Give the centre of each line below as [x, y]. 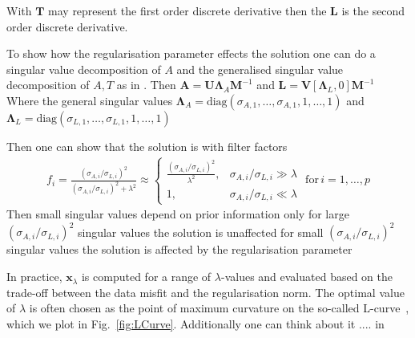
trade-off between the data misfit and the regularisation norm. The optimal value [205, 292]
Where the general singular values [90, 100]
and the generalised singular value [260, 69]
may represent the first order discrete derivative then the [187, 10]
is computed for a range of [146, 277]
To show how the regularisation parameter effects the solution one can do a [191, 53]
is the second [373, 10]
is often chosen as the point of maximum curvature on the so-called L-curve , [219, 308]
